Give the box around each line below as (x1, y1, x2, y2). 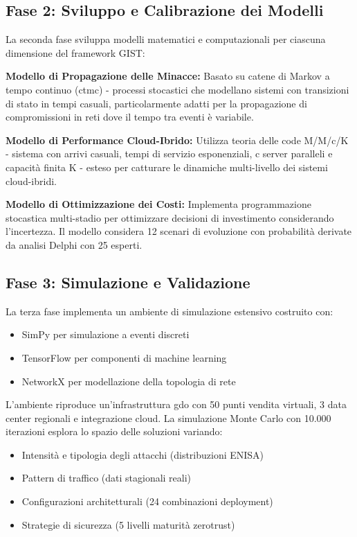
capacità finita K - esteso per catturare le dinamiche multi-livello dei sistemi (6, 159, 328, 174)
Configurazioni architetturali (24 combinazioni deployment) (21, 494, 273, 509)
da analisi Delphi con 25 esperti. (6, 237, 143, 252)
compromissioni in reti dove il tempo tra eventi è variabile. (6, 109, 254, 124)
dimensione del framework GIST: (6, 45, 145, 60)
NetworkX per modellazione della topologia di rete (21, 373, 236, 388)
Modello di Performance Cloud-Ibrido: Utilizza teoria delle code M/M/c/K (6, 132, 349, 147)
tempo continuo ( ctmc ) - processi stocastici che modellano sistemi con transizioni (6, 82, 349, 96)
